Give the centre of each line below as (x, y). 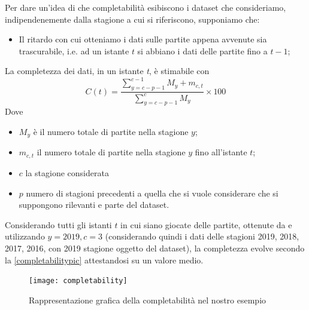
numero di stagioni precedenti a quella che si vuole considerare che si (152, 193)
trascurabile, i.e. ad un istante (74, 50)
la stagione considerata (67, 172)
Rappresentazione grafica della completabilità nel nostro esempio (148, 300)
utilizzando (25, 236)
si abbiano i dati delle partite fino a (202, 50)
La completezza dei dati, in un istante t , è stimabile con (107, 71)
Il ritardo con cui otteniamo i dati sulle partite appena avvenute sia (143, 39)
